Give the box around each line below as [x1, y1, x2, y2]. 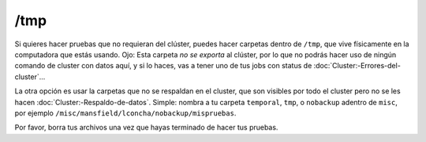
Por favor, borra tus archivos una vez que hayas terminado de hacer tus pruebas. [14, 122, 278, 133]
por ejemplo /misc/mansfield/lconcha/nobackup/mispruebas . [14, 108, 237, 118]
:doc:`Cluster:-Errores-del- [313, 61, 402, 71]
